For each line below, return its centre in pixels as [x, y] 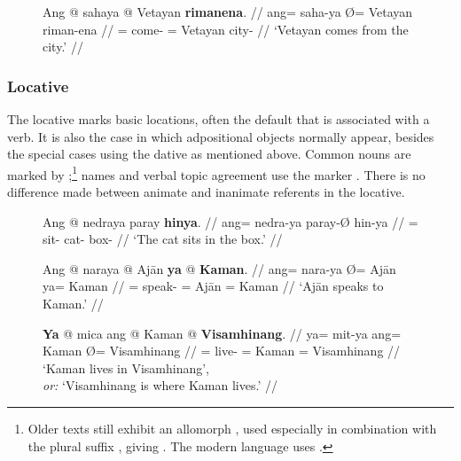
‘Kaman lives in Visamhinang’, [126, 367]
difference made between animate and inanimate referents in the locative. [206, 192]
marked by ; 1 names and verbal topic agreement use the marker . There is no [216, 173]
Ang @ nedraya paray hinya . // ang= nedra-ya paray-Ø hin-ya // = [230, 221]
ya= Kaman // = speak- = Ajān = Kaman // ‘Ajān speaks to [213, 286]
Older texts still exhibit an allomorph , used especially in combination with [232, 428]
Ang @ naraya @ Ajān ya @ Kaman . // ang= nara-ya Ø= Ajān [219, 268]
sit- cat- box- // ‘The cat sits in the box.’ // [163, 239]
